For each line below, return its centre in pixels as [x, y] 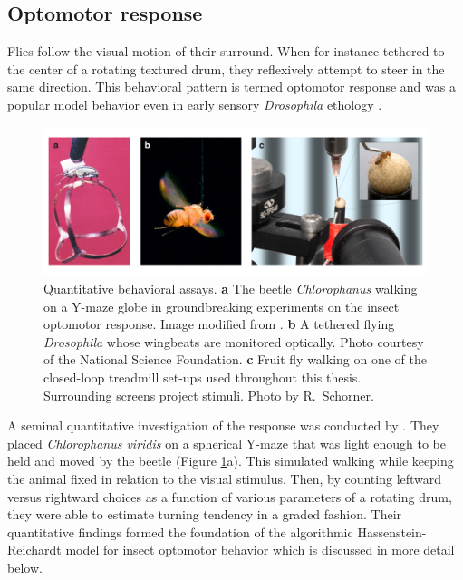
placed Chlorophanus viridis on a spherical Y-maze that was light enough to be [227, 443]
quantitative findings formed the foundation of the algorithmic [180, 532]
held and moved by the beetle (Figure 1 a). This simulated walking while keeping [231, 461]
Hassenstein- [392, 532]
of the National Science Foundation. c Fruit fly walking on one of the [235, 359]
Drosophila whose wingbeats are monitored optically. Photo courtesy [234, 341]
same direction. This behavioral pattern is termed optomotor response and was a [231, 87]
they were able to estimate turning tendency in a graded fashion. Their [205, 514]
